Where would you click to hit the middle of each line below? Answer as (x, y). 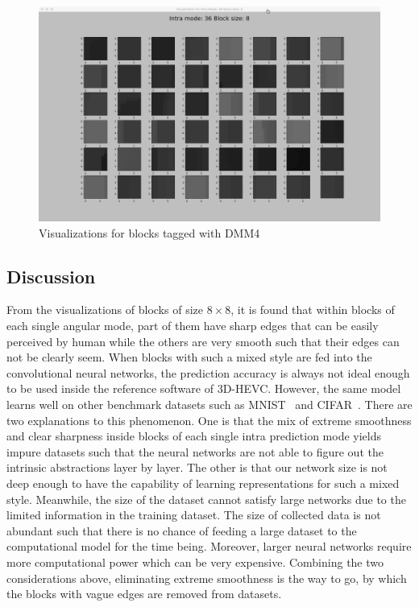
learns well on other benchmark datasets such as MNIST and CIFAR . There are (209, 405)
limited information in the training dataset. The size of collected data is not (194, 515)
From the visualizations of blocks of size (105, 310)
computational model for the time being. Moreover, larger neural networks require (209, 546)
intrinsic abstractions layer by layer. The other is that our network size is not (197, 467)
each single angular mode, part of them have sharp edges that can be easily (193, 326)
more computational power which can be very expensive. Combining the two (195, 562)
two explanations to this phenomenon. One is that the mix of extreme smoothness (209, 420)
